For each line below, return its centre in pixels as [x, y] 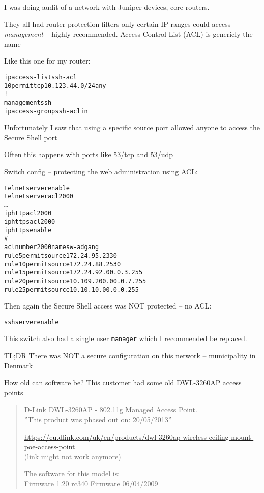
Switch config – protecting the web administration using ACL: [101, 172]
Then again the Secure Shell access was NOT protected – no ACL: [108, 306]
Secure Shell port [31, 137]
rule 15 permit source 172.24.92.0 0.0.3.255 [74, 273]
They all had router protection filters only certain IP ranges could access [118, 24]
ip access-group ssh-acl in [46, 111]
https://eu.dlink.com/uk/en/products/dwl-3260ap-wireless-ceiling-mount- [139, 436]
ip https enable [28, 230]
